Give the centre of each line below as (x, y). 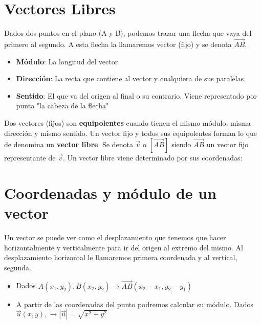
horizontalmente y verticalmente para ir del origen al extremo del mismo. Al (124, 247)
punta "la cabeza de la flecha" (62, 106)
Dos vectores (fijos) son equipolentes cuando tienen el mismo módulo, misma (127, 122)
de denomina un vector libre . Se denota (69, 144)
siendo (181, 144)
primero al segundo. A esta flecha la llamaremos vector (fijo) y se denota (118, 44)
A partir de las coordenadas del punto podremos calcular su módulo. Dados (135, 304)
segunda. (18, 267)
